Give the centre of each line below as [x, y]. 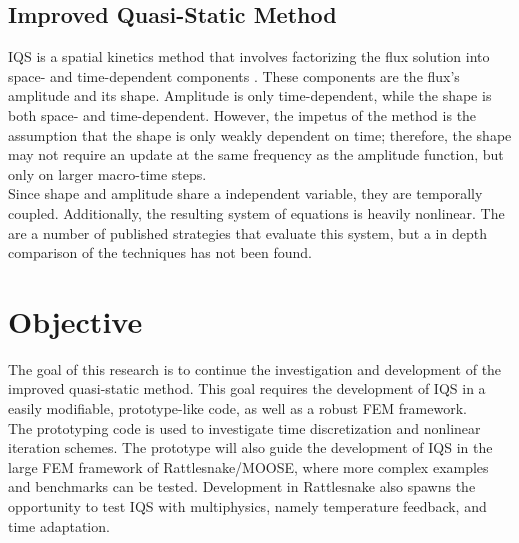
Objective [75, 320]
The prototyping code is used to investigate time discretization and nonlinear [244, 427]
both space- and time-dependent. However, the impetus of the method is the [242, 114]
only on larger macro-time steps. [107, 173]
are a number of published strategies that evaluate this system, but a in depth [247, 232]
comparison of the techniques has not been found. [160, 252]
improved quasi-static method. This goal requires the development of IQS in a [247, 388]
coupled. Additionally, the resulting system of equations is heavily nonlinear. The [256, 212]
